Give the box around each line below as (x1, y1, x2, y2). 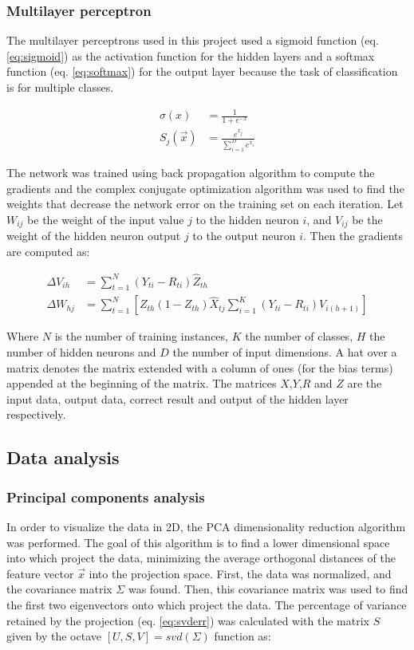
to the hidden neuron (195, 211, 299, 227)
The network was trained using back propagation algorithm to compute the (6, 163, 375, 180)
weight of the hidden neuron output (6, 227, 181, 244)
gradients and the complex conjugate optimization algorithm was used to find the (6, 179, 404, 196)
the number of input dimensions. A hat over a (172, 344, 397, 360)
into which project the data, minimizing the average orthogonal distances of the (6, 550, 396, 566)
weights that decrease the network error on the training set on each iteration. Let (6, 195, 404, 212)
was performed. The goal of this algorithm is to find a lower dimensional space (6, 534, 390, 550)
